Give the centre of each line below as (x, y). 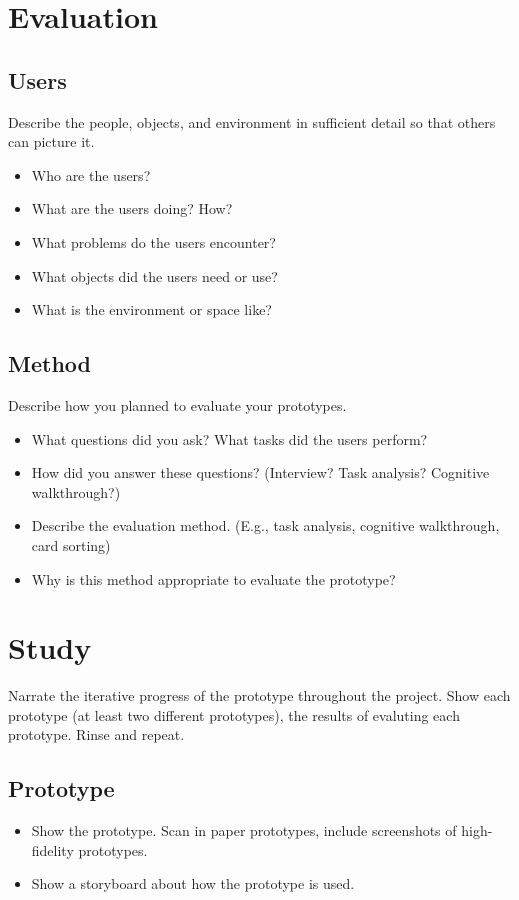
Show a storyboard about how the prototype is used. (193, 883)
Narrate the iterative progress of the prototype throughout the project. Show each (259, 695)
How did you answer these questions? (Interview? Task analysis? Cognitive (260, 472)
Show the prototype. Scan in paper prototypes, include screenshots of (244, 830)
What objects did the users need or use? (154, 275)
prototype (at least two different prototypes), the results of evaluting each (234, 714)
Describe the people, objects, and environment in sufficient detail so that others (252, 121)
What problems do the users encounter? (153, 241)
